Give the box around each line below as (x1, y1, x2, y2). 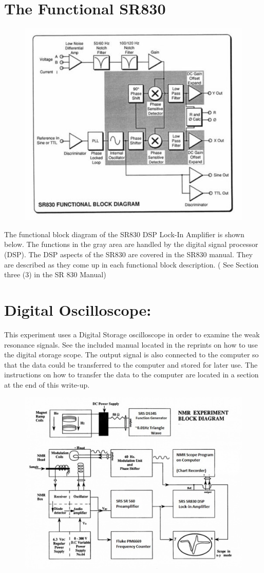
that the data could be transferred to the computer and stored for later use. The (4, 359, 258, 370)
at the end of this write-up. (4, 379, 90, 390)
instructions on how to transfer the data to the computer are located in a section (4, 369, 259, 380)
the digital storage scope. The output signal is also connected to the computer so (4, 349, 259, 360)
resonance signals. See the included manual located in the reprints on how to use (4, 339, 258, 350)
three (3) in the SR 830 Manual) (4, 269, 106, 280)
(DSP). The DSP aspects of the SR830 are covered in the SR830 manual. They (4, 249, 253, 260)
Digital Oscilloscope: (4, 299, 152, 320)
